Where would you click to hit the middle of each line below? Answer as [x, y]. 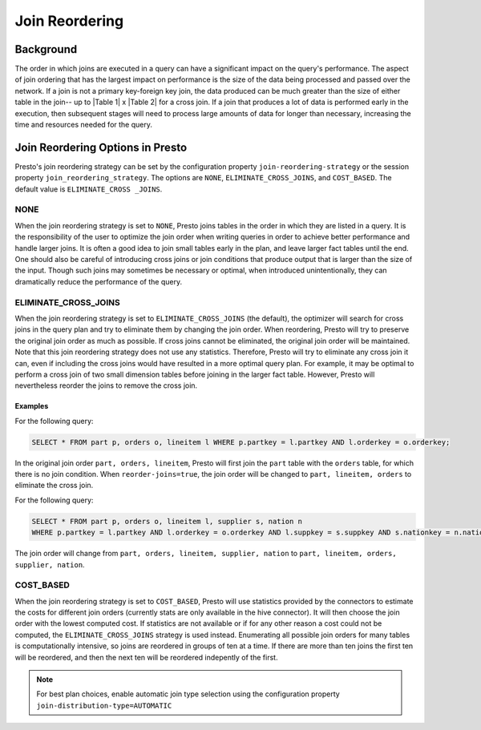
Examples [32, 406]
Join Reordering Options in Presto [101, 147]
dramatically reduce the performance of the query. [99, 281]
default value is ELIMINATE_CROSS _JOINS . [89, 189]
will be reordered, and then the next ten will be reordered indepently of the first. [146, 657]
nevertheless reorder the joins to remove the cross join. [106, 385]
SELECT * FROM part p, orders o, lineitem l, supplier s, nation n [167, 521]
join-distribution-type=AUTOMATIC [104, 706]
